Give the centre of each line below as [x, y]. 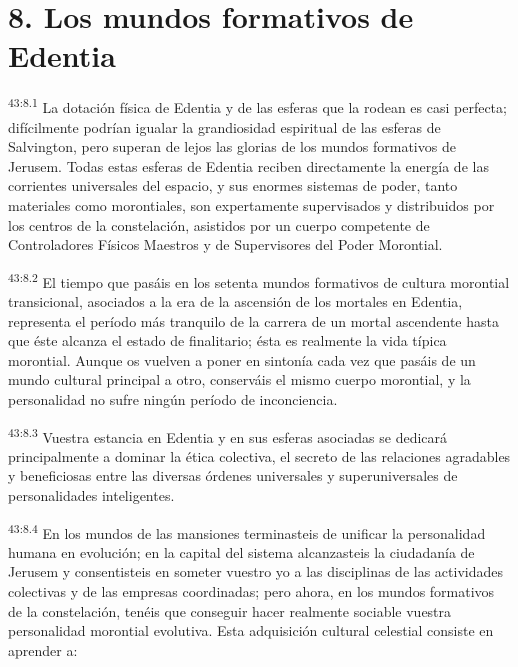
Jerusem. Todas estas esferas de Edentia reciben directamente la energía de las [248, 165]
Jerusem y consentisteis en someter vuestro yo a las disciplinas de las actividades [255, 571]
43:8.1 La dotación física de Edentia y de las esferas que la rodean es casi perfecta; [257, 105]
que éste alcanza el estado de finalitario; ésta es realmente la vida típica [227, 340]
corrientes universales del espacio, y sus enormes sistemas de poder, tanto [233, 185]
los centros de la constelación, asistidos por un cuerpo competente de [219, 224]
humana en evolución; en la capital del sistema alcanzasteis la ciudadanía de [241, 551]
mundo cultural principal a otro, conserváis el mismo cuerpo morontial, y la [239, 379]
